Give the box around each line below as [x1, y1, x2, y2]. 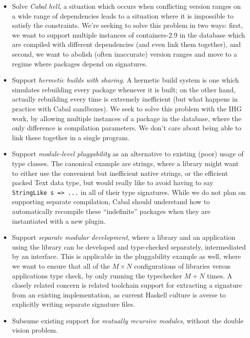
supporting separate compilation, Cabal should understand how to [12, 196, 210, 207]
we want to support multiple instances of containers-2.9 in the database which [12, 29, 245, 40]
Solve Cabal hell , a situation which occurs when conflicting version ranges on [12, 1, 241, 11]
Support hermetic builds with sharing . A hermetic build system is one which [12, 75, 239, 85]
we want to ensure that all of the [12, 260, 110, 271]
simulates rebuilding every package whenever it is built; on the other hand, [12, 84, 236, 94]
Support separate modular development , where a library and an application [12, 232, 235, 242]
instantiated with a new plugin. [12, 215, 106, 226]
